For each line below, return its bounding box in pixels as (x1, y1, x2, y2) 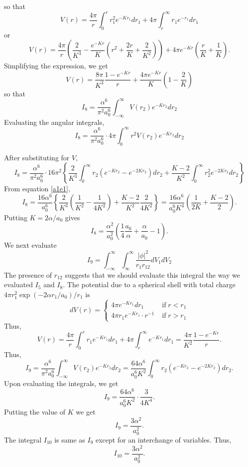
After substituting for (4, 152, 70, 162)
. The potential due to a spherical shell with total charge (63, 279, 236, 290)
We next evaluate (4, 240, 57, 250)
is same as (54, 434, 85, 445)
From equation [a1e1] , (4, 183, 70, 194)
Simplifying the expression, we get (4, 60, 108, 71)
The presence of (4, 269, 52, 280)
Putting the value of (4, 407, 66, 417)
